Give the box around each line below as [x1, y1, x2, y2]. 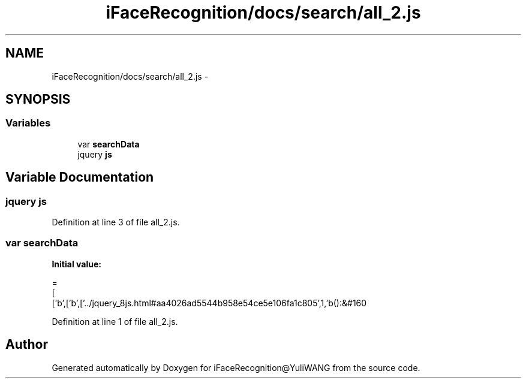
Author [5, 337, 48, 352]
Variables [5, 117, 51, 129]
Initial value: [52, 258, 101, 269]
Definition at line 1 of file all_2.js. [52, 316, 178, 327]
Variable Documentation [5, 170, 154, 185]
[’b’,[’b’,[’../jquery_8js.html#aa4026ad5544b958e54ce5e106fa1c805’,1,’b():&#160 [52, 297, 367, 308]
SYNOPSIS [5, 92, 71, 107]
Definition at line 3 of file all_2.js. [52, 217, 180, 228]
